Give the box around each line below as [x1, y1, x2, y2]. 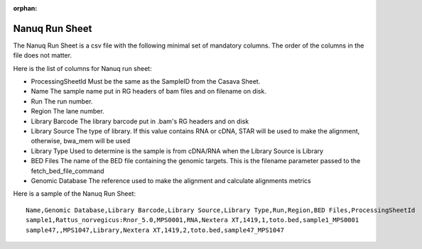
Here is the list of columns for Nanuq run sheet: [13, 64, 152, 72]
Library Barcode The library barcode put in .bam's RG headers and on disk [31, 117, 249, 126]
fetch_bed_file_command [31, 167, 104, 175]
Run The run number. [31, 96, 93, 106]
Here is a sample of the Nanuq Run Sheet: [13, 189, 136, 198]
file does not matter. [13, 51, 72, 60]
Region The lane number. [31, 107, 104, 116]
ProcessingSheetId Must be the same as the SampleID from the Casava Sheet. [31, 77, 261, 86]
